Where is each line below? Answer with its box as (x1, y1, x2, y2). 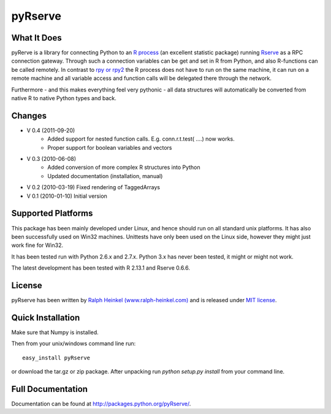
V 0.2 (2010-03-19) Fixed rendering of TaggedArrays (26, 184, 161, 191)
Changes (11, 111, 47, 121)
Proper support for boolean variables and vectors (47, 144, 172, 151)
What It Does (11, 33, 62, 43)
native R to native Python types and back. (11, 95, 116, 102)
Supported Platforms (11, 208, 93, 219)
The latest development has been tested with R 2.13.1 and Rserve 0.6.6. (11, 264, 190, 271)
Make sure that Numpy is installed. (11, 329, 99, 336)
